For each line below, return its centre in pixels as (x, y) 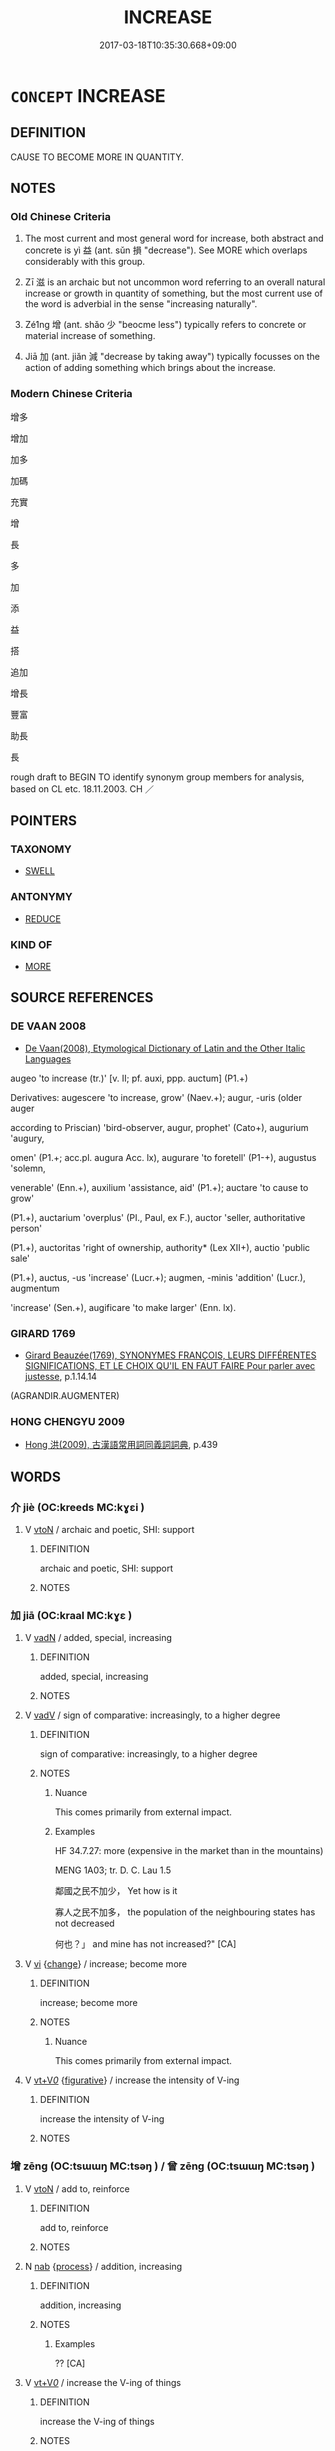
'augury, (27, 1138)
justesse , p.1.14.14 (61, 1376)
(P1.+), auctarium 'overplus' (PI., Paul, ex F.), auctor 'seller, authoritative (158, 1217)
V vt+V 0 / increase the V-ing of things (103, 2382)
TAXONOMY (41, 849)
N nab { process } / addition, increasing (103, 2266)
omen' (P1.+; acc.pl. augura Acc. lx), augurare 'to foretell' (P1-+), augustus (163, 1157)
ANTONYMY (41, 897)
